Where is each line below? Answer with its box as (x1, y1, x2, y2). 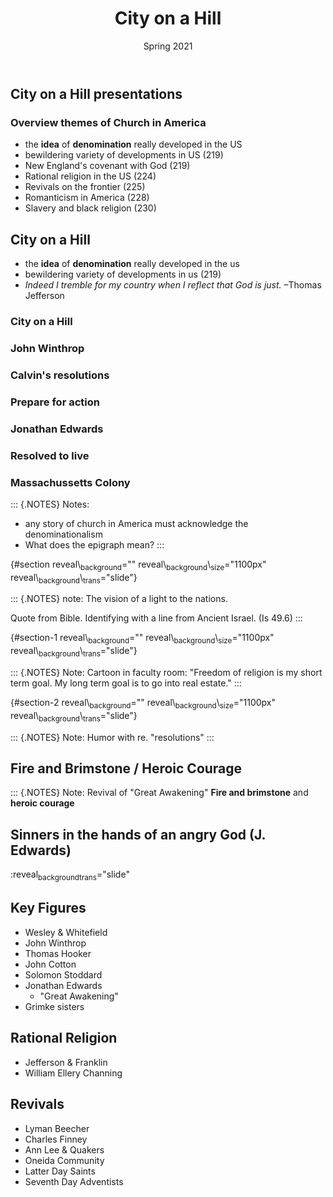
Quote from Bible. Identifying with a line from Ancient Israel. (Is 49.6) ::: (10, 612, 303, 624)
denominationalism (24, 528, 103, 540)
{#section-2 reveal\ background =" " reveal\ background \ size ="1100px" (10, 697, 277, 711)
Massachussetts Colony (10, 475, 131, 489)
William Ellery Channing (24, 1067, 123, 1079)
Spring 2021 (143, 40, 193, 52)
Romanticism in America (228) (24, 192, 150, 204)
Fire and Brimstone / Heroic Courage (10, 760, 243, 777)
